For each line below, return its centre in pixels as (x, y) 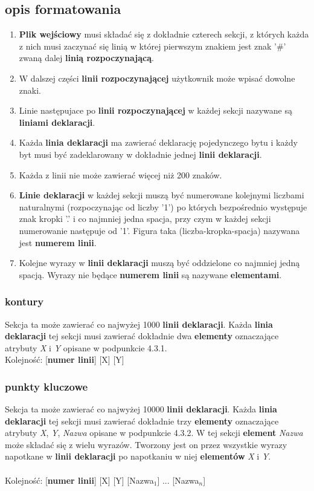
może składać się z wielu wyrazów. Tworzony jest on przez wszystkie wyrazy (146, 444)
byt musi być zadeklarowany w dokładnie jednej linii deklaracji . (140, 154)
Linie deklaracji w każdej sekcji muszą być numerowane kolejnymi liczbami (162, 195)
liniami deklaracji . (57, 122)
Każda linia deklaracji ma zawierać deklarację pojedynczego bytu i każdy (158, 142)
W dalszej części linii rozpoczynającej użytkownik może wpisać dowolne (157, 78)
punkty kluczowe (46, 386)
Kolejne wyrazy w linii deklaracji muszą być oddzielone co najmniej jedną (159, 263)
